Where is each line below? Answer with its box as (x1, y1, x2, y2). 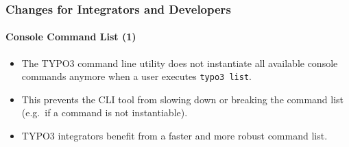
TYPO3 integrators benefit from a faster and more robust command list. (21, 129, 328, 143)
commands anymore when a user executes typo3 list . (21, 69, 252, 83)
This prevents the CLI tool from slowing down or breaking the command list (21, 92, 344, 106)
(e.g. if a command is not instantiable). (21, 105, 188, 120)
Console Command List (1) (5, 29, 136, 44)
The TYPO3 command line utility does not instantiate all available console (21, 55, 338, 70)
